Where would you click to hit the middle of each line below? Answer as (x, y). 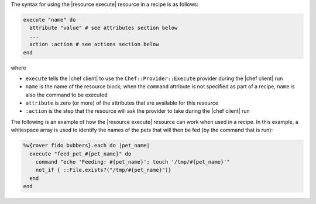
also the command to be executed (66, 95)
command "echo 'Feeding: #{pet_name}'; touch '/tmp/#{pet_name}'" (133, 162)
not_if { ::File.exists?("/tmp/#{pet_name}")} (104, 170)
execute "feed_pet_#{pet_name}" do (80, 154)
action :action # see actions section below (94, 44)
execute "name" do (49, 20)
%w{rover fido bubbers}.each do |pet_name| (87, 146)
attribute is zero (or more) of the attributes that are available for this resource (122, 103)
